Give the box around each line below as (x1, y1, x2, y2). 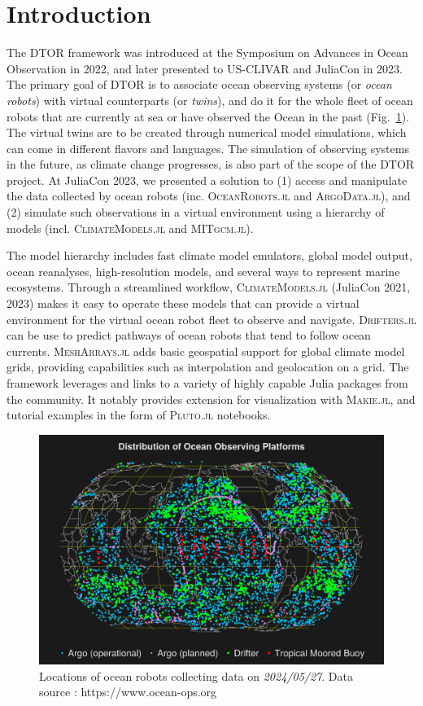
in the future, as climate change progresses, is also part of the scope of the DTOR (7, 156, 415, 173)
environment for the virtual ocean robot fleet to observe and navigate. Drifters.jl (7, 310, 416, 327)
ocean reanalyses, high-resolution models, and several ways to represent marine (7, 262, 400, 279)
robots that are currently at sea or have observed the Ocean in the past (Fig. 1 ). (7, 107, 410, 125)
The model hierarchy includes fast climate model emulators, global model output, (7, 247, 412, 264)
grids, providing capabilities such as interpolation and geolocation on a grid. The (7, 358, 409, 375)
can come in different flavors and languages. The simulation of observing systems (7, 139, 409, 156)
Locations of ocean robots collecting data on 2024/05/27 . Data (39, 667, 353, 684)
